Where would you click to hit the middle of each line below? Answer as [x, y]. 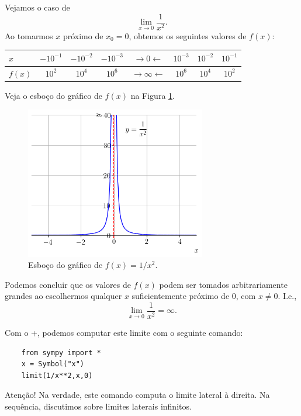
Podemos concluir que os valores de [68, 284]
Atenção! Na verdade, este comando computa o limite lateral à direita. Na [137, 395]
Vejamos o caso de [37, 7]
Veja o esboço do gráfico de [53, 95]
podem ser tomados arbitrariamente [223, 284]
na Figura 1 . [153, 95]
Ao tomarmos [29, 35]
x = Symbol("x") [53, 364]
